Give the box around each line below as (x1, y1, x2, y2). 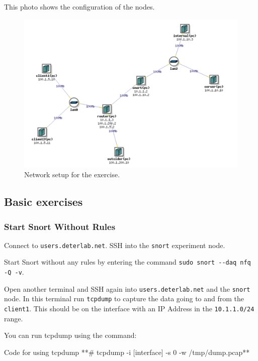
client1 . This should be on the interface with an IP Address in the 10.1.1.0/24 (4, 303, 254, 314)
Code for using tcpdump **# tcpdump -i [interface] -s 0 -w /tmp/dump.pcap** (4, 346, 250, 357)
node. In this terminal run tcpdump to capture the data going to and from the (4, 293, 244, 304)
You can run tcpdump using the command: (4, 330, 137, 340)
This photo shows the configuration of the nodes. (4, 2, 155, 12)
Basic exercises (4, 194, 83, 209)
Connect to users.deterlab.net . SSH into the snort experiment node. (4, 239, 225, 250)
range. (4, 313, 23, 323)
